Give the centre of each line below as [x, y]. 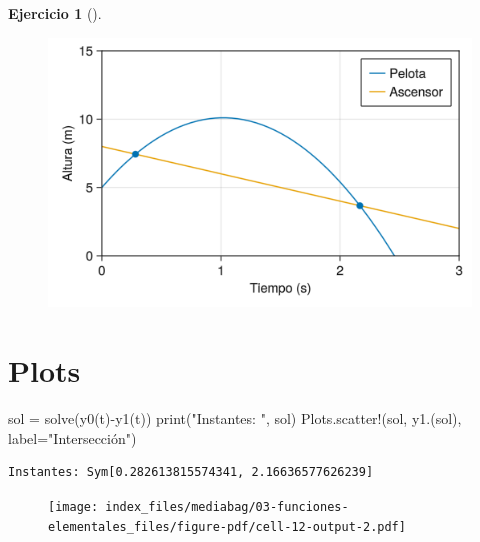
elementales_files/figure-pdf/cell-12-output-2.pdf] [227, 526]
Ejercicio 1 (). [55, 13]
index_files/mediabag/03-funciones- [227, 506]
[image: [73, 506]
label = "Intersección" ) [72, 437]
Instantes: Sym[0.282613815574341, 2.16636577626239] [191, 472]
